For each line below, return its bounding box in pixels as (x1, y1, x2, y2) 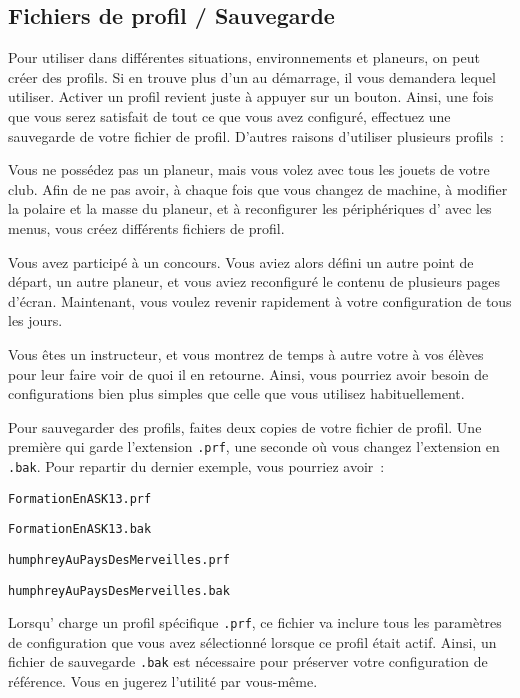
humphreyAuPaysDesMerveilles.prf (8, 552, 230, 567)
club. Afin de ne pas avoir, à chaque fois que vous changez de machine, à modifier (8, 178, 508, 199)
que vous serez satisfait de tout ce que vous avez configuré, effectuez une (8, 105, 451, 126)
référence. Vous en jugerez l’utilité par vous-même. (8, 671, 318, 692)
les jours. (8, 310, 63, 331)
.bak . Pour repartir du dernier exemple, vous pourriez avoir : (8, 455, 385, 476)
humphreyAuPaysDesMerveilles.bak (8, 583, 230, 598)
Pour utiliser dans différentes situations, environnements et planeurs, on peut (8, 47, 480, 68)
